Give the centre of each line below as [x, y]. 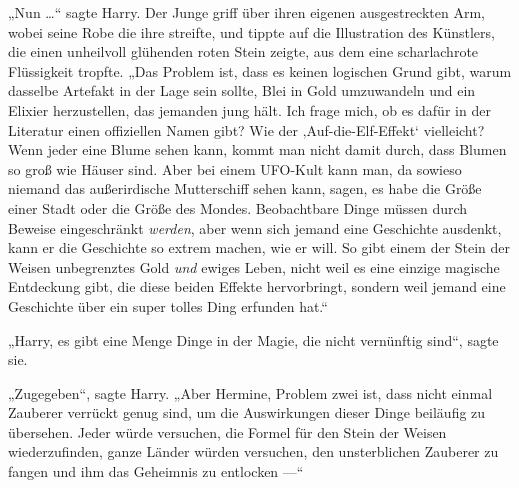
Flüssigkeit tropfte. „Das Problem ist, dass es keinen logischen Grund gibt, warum [260, 70]
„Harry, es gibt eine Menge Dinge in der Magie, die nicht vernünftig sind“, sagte [253, 339]
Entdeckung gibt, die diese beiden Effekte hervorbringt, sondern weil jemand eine [257, 286]
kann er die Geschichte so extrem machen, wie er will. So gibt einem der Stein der [259, 247]
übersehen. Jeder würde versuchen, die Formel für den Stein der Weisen [227, 431]
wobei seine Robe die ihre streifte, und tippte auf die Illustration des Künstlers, [251, 31]
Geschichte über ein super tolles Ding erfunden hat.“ [168, 305]
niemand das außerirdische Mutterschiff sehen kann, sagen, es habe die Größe [245, 188]
